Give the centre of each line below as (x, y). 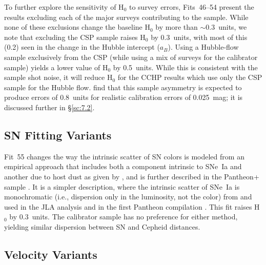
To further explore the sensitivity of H (64, 7)
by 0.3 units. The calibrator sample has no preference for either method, (124, 217)
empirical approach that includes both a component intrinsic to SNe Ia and (123, 166)
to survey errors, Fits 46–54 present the (191, 7)
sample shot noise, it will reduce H (58, 77)
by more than (177, 27)
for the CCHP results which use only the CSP (190, 77)
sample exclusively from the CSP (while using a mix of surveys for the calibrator (131, 57)
